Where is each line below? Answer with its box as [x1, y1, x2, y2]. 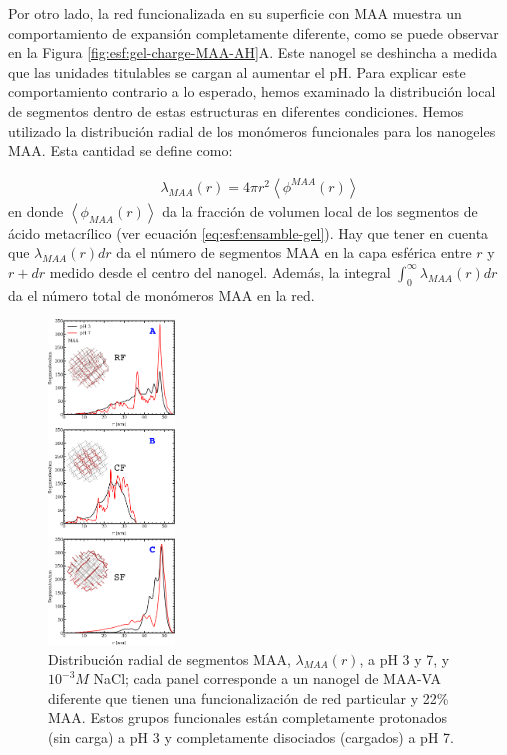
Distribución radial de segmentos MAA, [48, 648, 291, 669]
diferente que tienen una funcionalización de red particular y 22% [48, 687, 449, 708]
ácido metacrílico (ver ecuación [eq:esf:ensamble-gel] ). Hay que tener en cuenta [8, 222, 489, 243]
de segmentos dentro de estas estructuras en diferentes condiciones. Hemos [8, 100, 464, 121]
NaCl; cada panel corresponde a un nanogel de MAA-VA [93, 668, 442, 689]
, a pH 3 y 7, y [359, 648, 450, 669]
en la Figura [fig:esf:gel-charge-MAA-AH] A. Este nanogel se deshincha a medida [8, 42, 498, 63]
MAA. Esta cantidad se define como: [8, 140, 233, 161]
